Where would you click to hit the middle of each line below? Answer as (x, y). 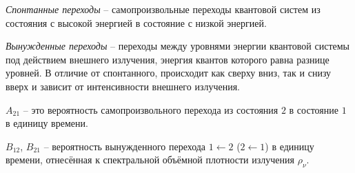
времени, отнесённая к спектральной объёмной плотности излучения (150, 160)
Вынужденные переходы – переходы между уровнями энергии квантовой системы (177, 46)
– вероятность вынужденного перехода (125, 146)
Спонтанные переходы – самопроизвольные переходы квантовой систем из (163, 9)
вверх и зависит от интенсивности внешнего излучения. (123, 86)
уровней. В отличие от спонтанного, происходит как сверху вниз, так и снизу (169, 73)
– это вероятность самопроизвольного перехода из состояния (151, 109)
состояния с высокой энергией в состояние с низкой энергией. (136, 22)
